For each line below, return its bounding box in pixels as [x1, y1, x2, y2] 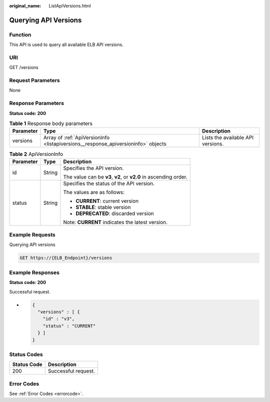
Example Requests [9, 231, 55, 238]
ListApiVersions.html [48, 3, 91, 8]
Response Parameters [9, 100, 64, 107]
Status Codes [9, 350, 43, 357]
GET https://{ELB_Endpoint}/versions [19, 255, 112, 261]
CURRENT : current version [75, 197, 139, 204]
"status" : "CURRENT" [42, 323, 96, 328]
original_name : [9, 3, 41, 8]
